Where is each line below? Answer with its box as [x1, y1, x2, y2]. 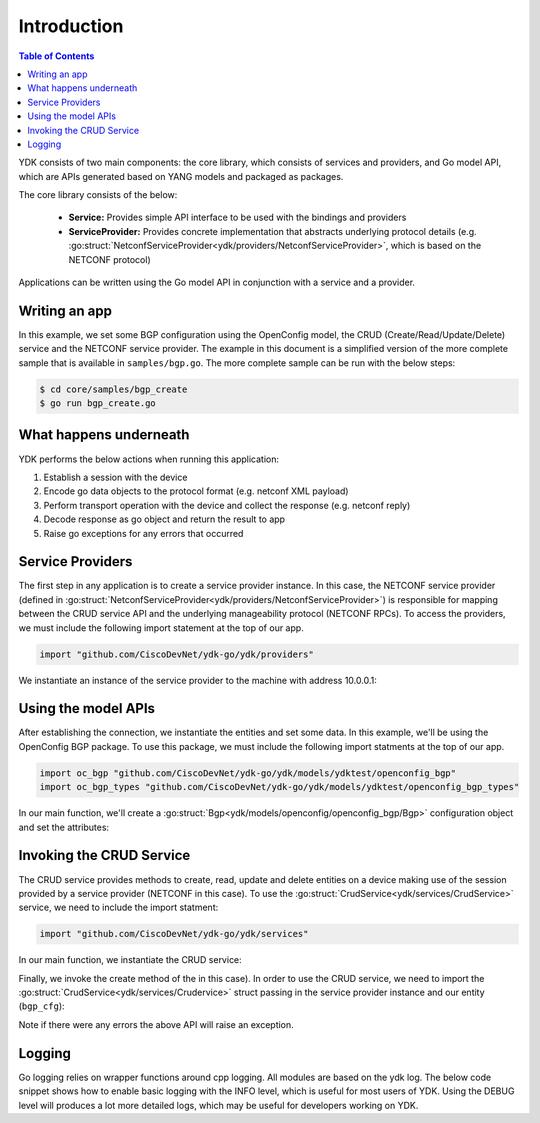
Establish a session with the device [43, 471, 188, 483]
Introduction [18, 15, 124, 37]
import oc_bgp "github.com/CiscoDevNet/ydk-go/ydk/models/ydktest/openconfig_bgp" [39, 767, 457, 779]
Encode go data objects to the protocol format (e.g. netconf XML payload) [43, 485, 349, 497]
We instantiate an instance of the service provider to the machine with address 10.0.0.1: [18, 674, 377, 686]
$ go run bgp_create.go [39, 398, 157, 409]
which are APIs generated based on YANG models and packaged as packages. [18, 170, 344, 182]
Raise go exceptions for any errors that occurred [43, 527, 244, 539]
